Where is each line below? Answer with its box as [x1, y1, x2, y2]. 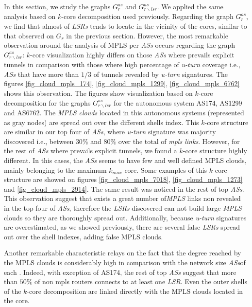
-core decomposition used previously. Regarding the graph [61, 11, 234, 21]
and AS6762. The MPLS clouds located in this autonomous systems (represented [4, 108, 244, 118]
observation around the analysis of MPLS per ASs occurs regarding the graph [4, 40, 235, 50]
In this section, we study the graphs [4, 1, 111, 11]
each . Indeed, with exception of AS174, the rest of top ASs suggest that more [4, 267, 236, 277]
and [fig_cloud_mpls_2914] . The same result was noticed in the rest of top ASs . [4, 183, 244, 194]
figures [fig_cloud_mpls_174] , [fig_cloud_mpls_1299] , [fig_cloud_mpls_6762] [4, 78, 240, 89]
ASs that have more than [4, 69, 79, 79]
